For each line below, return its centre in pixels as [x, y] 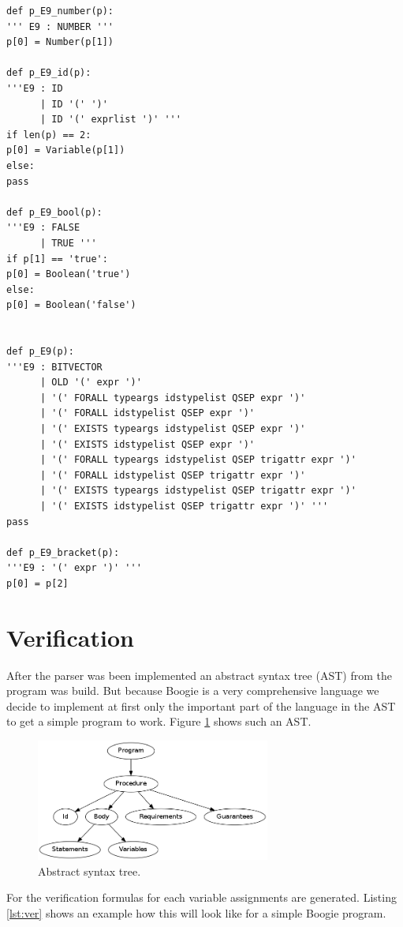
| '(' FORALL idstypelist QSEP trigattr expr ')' [173, 475]
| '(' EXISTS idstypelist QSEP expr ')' [147, 444]
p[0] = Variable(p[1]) [66, 150]
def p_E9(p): [40, 352]
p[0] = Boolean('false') [71, 305]
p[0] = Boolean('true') [69, 274]
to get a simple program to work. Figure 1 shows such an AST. [159, 721]
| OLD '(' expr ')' [91, 383]
